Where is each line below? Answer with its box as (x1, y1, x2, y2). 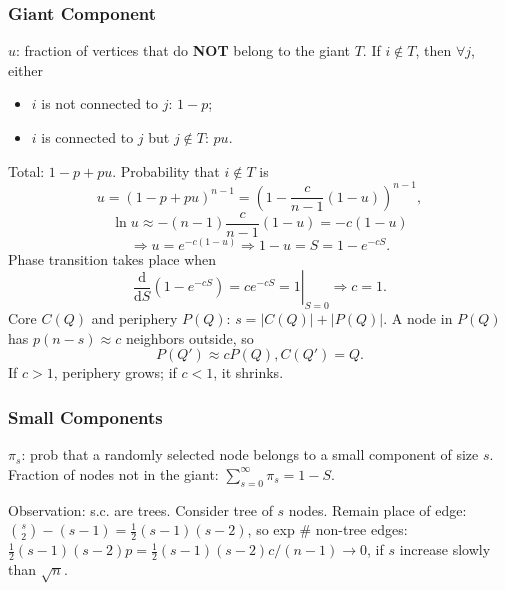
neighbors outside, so (125, 327, 254, 348)
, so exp (247, 519, 295, 540)
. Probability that (112, 160, 220, 181)
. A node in (383, 308, 453, 329)
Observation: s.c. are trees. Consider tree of (8, 499, 273, 520)
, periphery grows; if (53, 362, 177, 383)
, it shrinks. (213, 362, 284, 383)
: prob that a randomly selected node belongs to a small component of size (21, 444, 479, 465)
